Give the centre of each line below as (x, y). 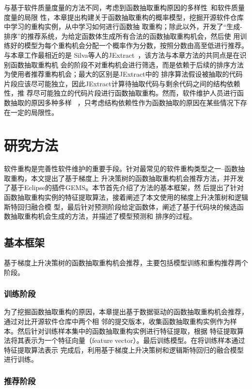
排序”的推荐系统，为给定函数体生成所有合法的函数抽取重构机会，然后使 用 (122, 36)
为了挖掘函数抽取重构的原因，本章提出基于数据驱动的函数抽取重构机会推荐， (126, 312)
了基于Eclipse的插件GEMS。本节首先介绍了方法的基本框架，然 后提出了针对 (124, 187)
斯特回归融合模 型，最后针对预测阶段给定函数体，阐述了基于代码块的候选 (120, 206)
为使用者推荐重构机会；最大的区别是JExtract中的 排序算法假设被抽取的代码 (123, 74)
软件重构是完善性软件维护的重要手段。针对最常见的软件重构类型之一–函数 (121, 169)
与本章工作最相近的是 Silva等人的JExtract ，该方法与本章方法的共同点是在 (122, 55)
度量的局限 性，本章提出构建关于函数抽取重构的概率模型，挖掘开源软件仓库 (124, 17)
